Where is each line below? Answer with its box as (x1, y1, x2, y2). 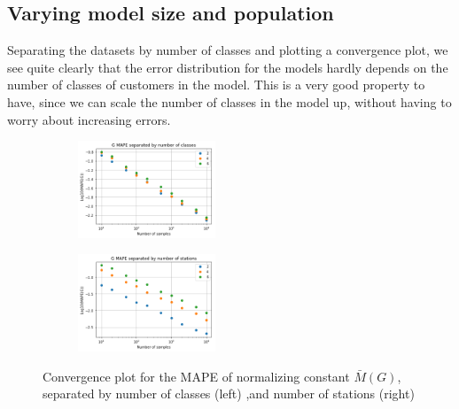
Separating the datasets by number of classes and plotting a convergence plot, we (7, 41, 448, 59)
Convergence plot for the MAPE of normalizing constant (43, 367, 350, 385)
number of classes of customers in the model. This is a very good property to (7, 75, 425, 94)
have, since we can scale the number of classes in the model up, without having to (7, 92, 452, 111)
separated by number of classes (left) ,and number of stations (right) (43, 384, 415, 403)
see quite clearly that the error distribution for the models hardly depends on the (7, 58, 448, 76)
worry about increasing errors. (7, 110, 171, 128)
